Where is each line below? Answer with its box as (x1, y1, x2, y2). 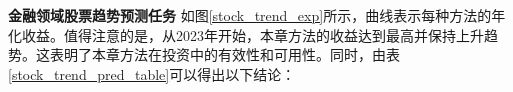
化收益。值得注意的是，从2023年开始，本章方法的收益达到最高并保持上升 (8, 24, 484, 45)
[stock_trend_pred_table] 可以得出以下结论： (8, 63, 296, 84)
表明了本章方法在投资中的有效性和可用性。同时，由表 (49, 44, 400, 65)
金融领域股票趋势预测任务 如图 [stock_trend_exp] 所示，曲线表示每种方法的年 (8, 5, 506, 25)
